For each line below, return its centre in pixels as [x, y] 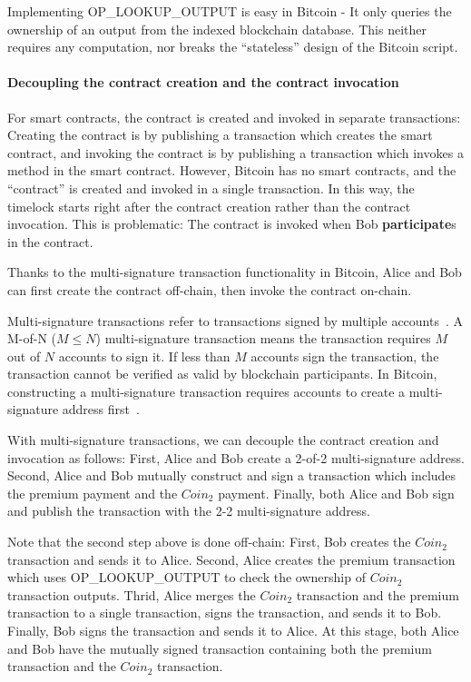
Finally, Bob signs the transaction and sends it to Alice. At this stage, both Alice [233, 631]
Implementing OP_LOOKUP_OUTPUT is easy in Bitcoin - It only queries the [230, 11]
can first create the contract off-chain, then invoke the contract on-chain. [210, 289]
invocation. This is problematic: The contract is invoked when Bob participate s [232, 224]
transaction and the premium [378, 594]
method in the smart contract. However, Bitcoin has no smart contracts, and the [232, 170]
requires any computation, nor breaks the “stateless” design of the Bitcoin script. [233, 47]
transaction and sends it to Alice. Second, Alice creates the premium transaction [231, 559]
